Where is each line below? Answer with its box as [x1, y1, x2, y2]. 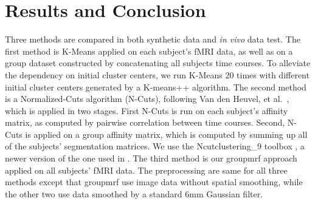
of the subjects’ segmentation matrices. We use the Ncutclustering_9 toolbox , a [5, 140, 305, 152]
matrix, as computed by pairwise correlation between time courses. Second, [5, 116, 285, 129]
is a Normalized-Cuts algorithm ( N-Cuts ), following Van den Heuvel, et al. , [5, 92, 289, 105]
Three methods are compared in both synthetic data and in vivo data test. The [5, 33, 300, 46]
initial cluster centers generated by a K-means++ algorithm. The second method [5, 80, 306, 93]
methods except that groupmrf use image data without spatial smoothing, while [5, 175, 303, 188]
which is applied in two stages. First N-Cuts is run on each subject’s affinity [5, 104, 288, 117]
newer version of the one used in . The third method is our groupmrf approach [5, 152, 297, 165]
